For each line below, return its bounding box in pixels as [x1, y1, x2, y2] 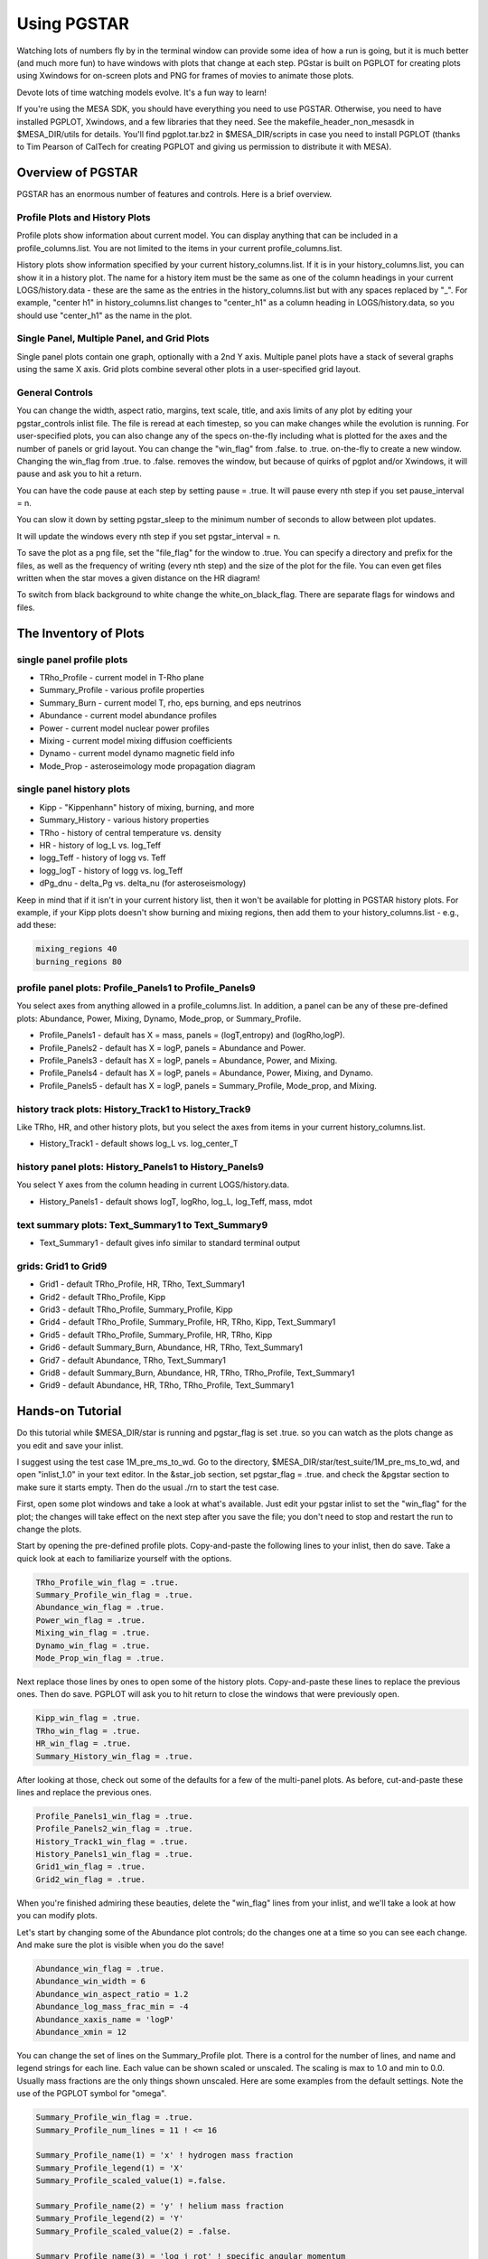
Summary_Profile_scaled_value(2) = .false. [35, 2226, 232, 2236]
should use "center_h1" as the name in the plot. [16, 310, 192, 321]
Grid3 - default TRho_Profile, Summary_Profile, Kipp [39, 1304, 234, 1315]
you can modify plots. [16, 1910, 99, 1921]
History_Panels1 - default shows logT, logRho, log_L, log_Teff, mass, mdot [39, 1195, 313, 1206]
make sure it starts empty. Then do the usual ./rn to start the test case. [16, 1482, 279, 1493]
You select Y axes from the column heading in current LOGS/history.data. [16, 1179, 289, 1190]
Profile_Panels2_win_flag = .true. [35, 1823, 193, 1834]
